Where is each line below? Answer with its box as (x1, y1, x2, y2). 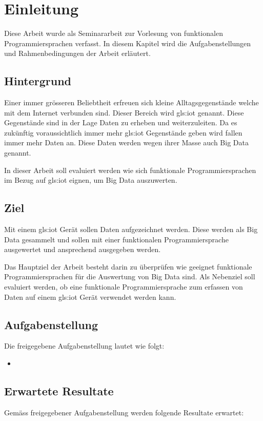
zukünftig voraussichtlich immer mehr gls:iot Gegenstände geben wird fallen (4, 127, 242, 138)
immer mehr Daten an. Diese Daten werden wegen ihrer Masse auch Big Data (4, 137, 249, 148)
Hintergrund (4, 73, 72, 89)
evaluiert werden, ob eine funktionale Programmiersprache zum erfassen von (4, 281, 243, 292)
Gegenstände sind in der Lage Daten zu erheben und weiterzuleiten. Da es (4, 117, 237, 128)
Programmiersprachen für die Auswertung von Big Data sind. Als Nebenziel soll (4, 271, 255, 282)
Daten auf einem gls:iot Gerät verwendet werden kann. (4, 291, 176, 302)
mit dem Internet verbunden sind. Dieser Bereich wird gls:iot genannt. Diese (4, 107, 244, 118)
